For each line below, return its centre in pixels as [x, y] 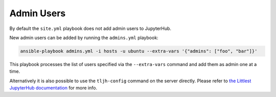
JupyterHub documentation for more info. [53, 88]
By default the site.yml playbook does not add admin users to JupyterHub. [90, 28]
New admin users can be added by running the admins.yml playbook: [84, 38]
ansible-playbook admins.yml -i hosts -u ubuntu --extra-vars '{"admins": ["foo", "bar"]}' [139, 51]
